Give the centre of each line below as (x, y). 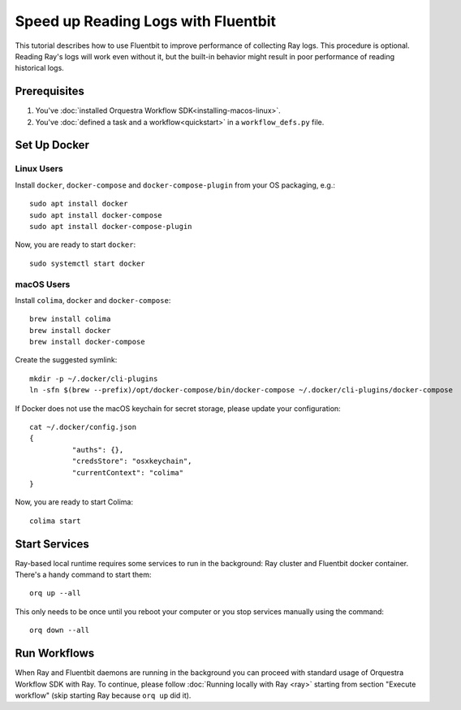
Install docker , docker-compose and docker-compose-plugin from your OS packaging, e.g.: (175, 185)
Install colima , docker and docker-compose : (93, 300)
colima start (55, 521)
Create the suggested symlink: (66, 360)
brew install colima (70, 319)
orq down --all (60, 630)
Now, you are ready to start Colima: (74, 502)
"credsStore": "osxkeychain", (132, 461)
